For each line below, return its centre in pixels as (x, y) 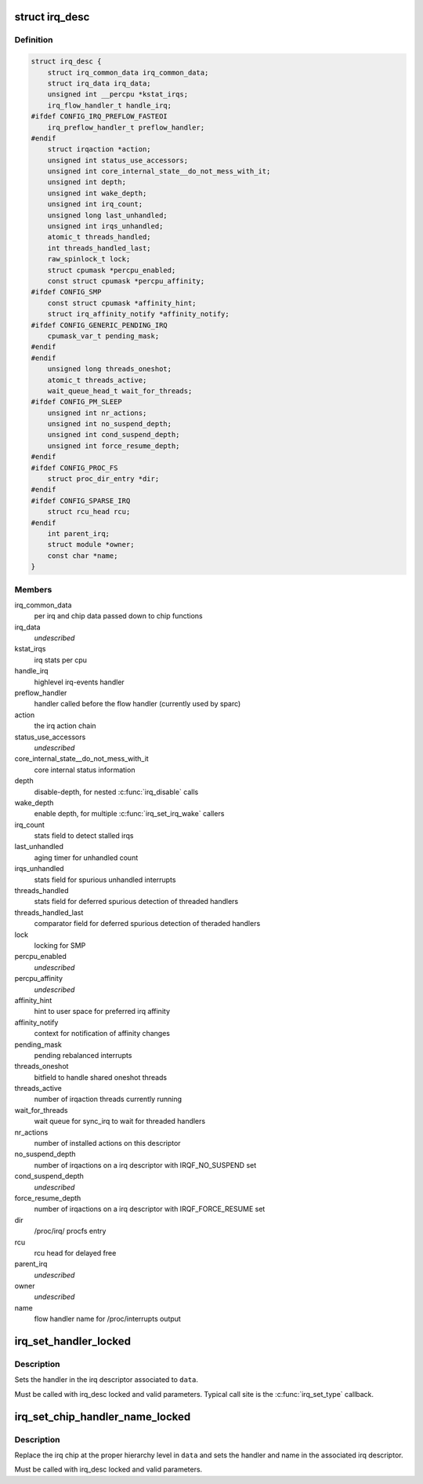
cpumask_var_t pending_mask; (103, 336)
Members (33, 589)
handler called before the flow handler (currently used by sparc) (137, 704)
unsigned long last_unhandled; (107, 215)
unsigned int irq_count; (95, 204)
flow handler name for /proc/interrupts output (108, 1319)
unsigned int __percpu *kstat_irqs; (117, 95)
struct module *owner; (91, 545)
